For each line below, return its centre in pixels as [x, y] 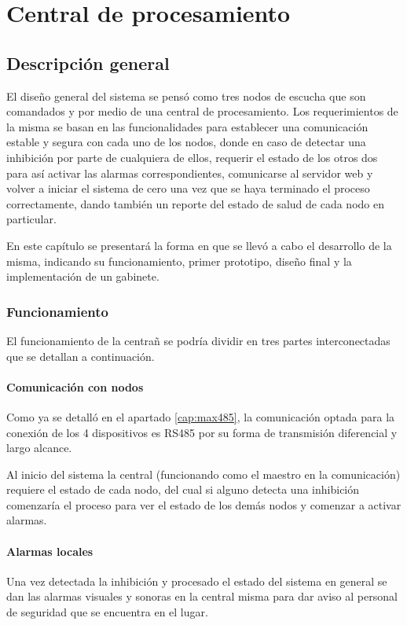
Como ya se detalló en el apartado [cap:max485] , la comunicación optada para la [201, 416]
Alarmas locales [50, 551]
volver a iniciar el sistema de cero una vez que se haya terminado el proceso [188, 188]
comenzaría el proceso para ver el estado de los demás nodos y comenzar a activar [204, 504]
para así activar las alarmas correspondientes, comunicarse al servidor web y [190, 173]
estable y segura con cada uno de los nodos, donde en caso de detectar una [186, 142]
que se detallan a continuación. [81, 356]
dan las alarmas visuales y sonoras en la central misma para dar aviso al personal [202, 596]
